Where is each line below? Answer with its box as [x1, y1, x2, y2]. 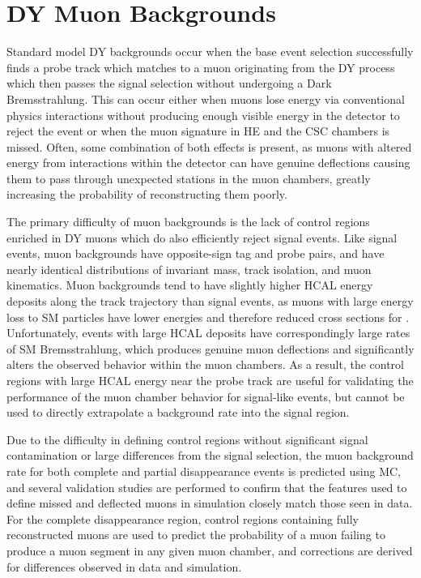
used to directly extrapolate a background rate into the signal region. [6, 404, 350, 421]
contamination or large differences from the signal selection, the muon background [6, 447, 414, 464]
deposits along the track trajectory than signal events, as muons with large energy [6, 293, 414, 310]
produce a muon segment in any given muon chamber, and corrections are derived [6, 542, 413, 559]
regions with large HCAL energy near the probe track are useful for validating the [6, 372, 414, 388]
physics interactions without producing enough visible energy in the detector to [6, 106, 400, 123]
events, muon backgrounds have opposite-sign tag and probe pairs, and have [6, 245, 385, 262]
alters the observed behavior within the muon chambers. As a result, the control [6, 356, 404, 373]
